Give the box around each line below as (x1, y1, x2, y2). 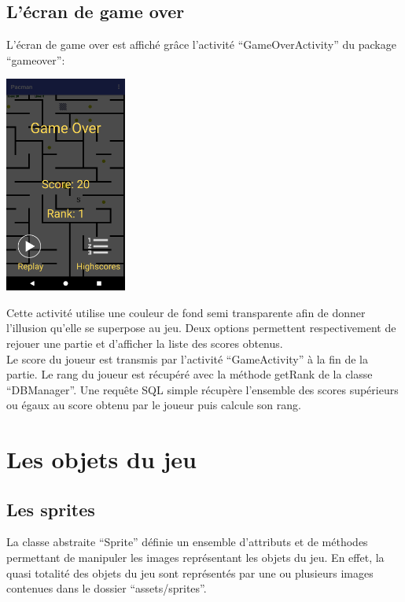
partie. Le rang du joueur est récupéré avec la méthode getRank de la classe (6, 366, 373, 382)
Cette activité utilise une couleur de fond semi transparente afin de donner (6, 304, 366, 320)
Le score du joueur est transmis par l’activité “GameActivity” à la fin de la (6, 350, 368, 367)
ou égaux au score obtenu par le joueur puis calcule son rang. (6, 397, 301, 413)
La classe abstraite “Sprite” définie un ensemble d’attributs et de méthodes (6, 534, 368, 550)
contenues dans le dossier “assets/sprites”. (6, 580, 207, 596)
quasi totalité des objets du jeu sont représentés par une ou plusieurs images (6, 564, 374, 581)
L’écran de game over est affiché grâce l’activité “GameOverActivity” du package (6, 36, 396, 53)
